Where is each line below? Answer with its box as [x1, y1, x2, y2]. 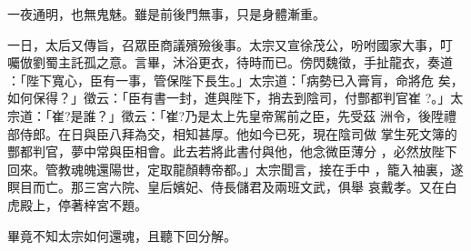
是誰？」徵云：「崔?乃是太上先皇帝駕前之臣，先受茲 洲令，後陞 [70, 105, 444, 125]
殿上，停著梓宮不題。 [19, 195, 147, 214]
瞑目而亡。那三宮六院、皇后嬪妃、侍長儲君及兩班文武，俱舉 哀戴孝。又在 [7, 177, 445, 196]
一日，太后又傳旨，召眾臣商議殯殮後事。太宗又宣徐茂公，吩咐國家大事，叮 [7, 35, 453, 54]
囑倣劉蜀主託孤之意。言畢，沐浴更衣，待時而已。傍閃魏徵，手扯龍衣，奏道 [7, 53, 453, 72]
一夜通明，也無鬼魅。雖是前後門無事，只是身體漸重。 [7, 5, 326, 23]
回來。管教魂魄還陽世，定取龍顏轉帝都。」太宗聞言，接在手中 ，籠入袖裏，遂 [7, 159, 464, 178]
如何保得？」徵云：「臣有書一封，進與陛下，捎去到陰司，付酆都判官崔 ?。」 [7, 88, 451, 107]
